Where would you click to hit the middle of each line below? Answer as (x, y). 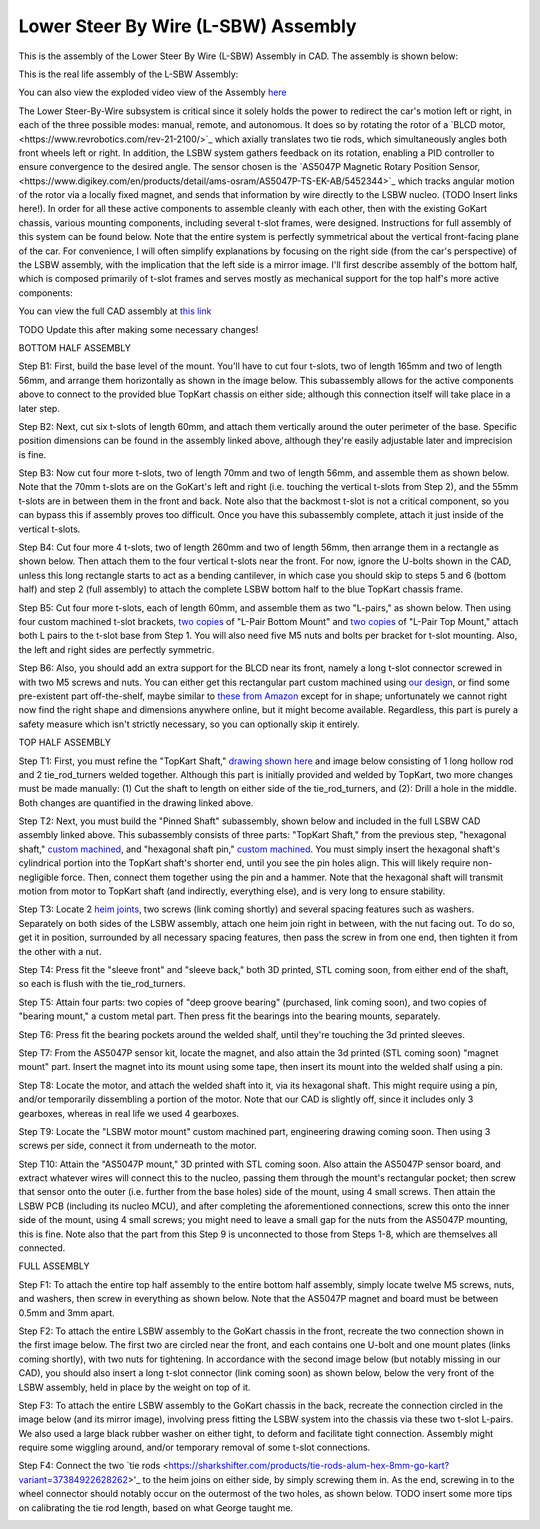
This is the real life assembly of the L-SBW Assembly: (128, 74)
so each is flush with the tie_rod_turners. (102, 984)
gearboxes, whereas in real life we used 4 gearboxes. (129, 1113)
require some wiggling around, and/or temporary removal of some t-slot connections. (194, 1447)
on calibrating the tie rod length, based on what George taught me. (156, 1507)
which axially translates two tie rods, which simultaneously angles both (360, 139)
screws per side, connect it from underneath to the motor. (137, 1146)
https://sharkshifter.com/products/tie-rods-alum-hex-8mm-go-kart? (309, 1466)
